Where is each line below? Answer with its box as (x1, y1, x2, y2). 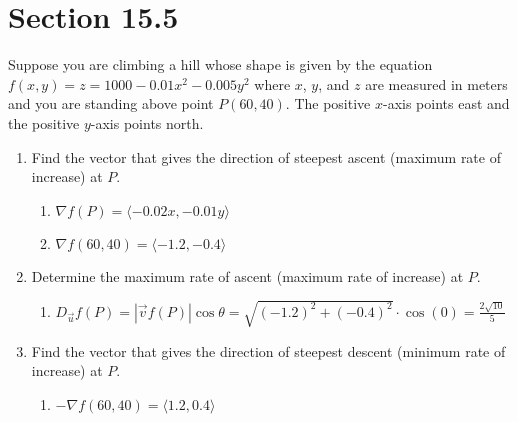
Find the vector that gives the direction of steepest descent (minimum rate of (31, 340, 506, 361)
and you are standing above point (8, 93, 214, 114)
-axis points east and (382, 93, 510, 114)
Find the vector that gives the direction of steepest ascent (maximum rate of (31, 146, 501, 167)
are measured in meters (365, 73, 508, 94)
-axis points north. (90, 112, 204, 133)
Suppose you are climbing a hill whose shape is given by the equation (8, 54, 433, 75)
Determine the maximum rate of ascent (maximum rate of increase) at (31, 265, 464, 286)
